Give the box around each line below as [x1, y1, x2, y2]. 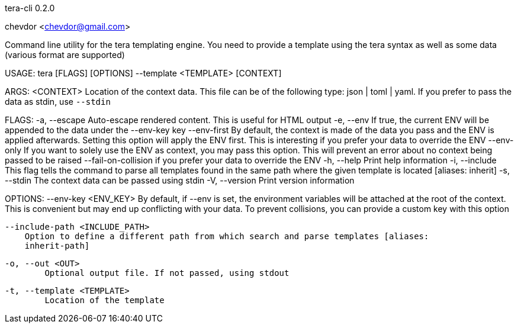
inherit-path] [24, 241, 90, 250]
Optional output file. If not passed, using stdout [44, 268, 289, 278]
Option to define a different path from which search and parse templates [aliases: [24, 231, 429, 241]
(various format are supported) [5, 50, 125, 60]
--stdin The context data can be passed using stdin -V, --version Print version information [5, 175, 355, 185]
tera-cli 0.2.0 [5, 3, 55, 13]
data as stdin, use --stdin [5, 97, 111, 107]
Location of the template [44, 295, 165, 305]
